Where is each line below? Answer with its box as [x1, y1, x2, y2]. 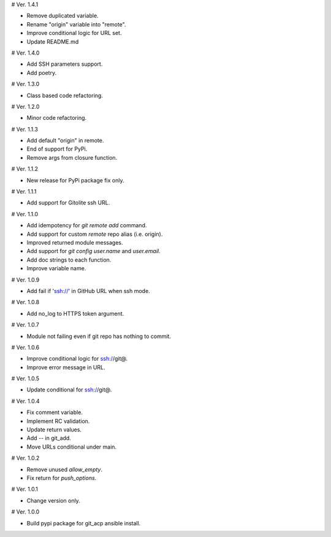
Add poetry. [26, 69, 57, 76]
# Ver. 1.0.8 [11, 299, 40, 306]
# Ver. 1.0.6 [11, 343, 40, 351]
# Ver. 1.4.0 [11, 49, 40, 57]
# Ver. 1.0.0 [11, 508, 40, 515]
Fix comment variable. [26, 409, 83, 416]
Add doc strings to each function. [26, 256, 112, 264]
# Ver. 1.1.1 [11, 188, 37, 195]
